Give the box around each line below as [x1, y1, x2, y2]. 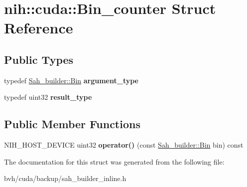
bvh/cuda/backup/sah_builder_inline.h [4, 173, 126, 184]
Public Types [4, 51, 74, 67]
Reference [4, 17, 73, 38]
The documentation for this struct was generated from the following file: [4, 156, 225, 167]
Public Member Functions [4, 116, 140, 132]
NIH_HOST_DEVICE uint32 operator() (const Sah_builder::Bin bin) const [4, 140, 244, 150]
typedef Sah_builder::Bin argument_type [4, 75, 138, 85]
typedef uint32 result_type [4, 92, 92, 102]
